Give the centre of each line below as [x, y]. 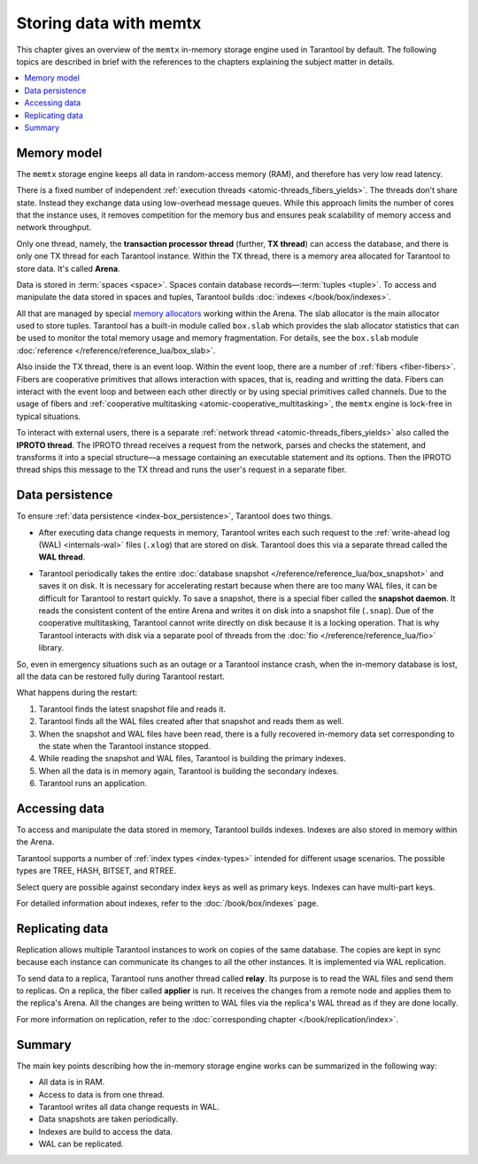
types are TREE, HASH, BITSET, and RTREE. [96, 871]
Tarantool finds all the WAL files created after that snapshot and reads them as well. [191, 721]
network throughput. [54, 227]
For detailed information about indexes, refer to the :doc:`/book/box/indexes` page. [167, 903]
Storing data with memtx [109, 23]
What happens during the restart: [77, 693]
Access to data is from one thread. [102, 1094]
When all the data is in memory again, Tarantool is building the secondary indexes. [189, 771]
